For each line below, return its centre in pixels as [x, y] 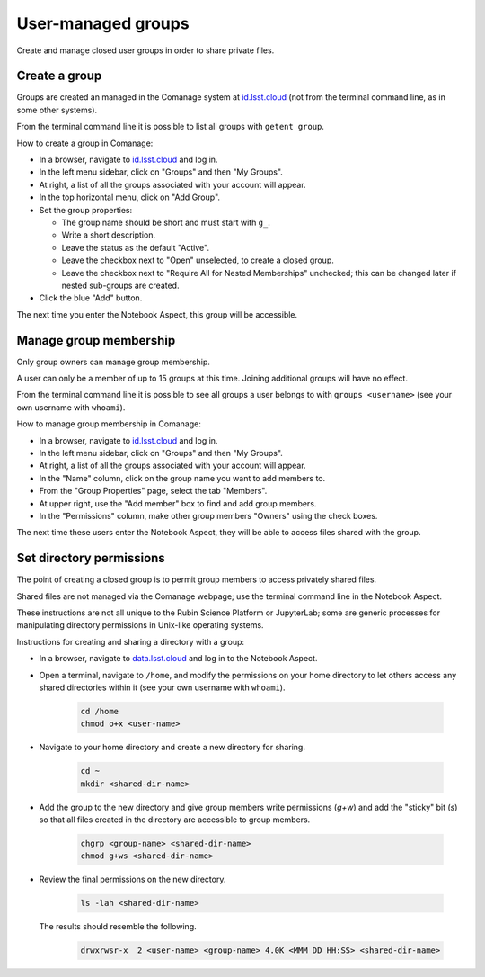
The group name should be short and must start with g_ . [166, 222]
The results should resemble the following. [118, 927]
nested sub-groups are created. [120, 285]
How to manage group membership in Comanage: [109, 424]
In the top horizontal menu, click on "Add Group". [129, 197]
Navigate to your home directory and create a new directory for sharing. [172, 748]
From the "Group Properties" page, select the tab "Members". [153, 491]
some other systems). [57, 110]
